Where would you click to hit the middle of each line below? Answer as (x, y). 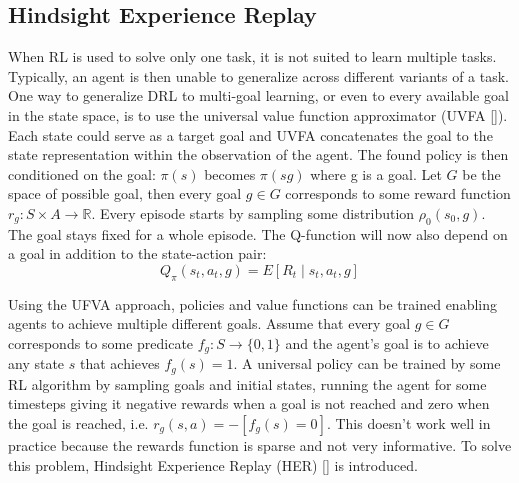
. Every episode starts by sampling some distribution (253, 212)
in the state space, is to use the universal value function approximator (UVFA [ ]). (258, 114)
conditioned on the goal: (82, 173)
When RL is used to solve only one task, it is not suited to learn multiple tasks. (252, 56)
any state (36, 363)
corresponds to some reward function (398, 193)
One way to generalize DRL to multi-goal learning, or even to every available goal (258, 95)
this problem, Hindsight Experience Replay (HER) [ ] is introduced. (213, 464)
